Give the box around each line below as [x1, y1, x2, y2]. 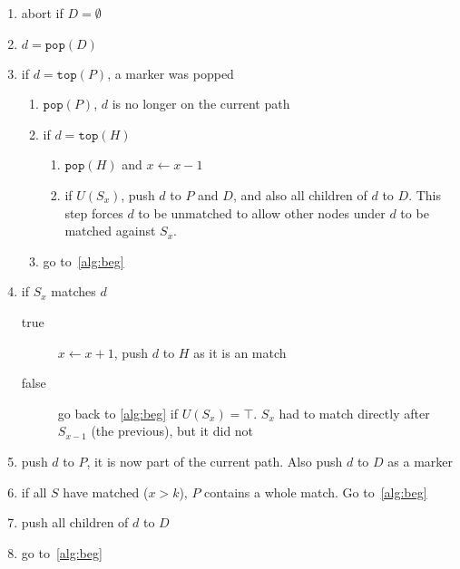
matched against [64, 221, 156, 240]
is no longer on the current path [112, 94, 290, 113]
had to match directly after [279, 403, 430, 422]
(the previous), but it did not [91, 421, 254, 440]
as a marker [387, 451, 453, 470]
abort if [21, 4, 64, 22]
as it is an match [193, 342, 287, 362]
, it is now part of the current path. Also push [86, 451, 343, 470]
